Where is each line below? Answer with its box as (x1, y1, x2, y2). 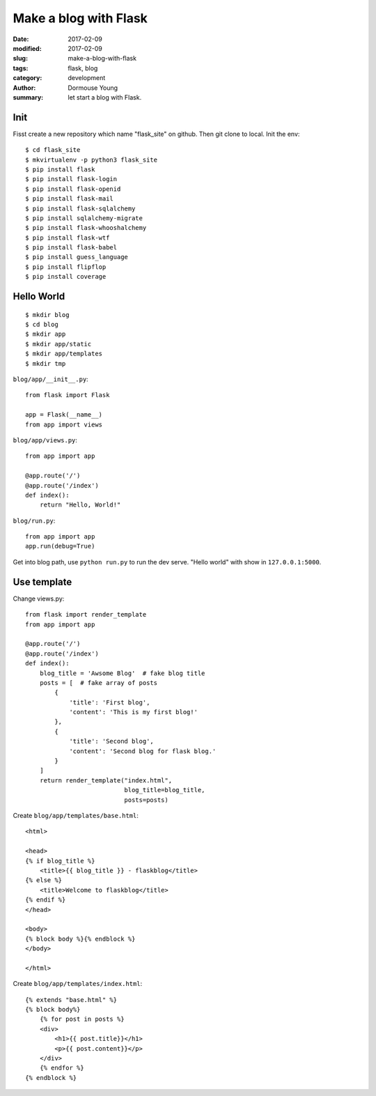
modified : (13, 44, 42, 52)
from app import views (25, 420, 103, 429)
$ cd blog (25, 321, 58, 329)
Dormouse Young (68, 84, 118, 92)
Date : (13, 35, 29, 43)
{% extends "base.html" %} (25, 996, 118, 1003)
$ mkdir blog (25, 311, 70, 318)
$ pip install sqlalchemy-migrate (25, 214, 143, 222)
